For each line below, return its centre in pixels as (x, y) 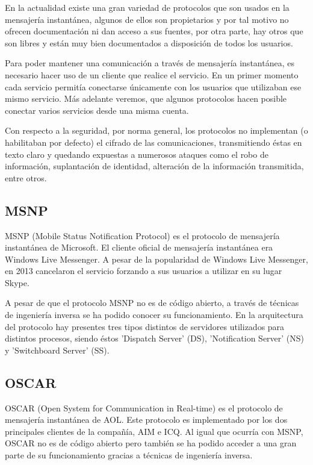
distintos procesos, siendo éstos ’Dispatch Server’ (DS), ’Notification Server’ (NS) (155, 338)
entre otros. (26, 177)
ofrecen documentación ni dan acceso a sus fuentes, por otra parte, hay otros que (154, 31)
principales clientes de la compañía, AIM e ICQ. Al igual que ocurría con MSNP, (154, 431)
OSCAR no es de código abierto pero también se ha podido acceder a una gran (151, 443)
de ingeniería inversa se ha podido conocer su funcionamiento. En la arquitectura (154, 315)
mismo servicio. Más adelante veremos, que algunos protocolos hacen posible (146, 98)
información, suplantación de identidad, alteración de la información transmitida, (154, 166)
